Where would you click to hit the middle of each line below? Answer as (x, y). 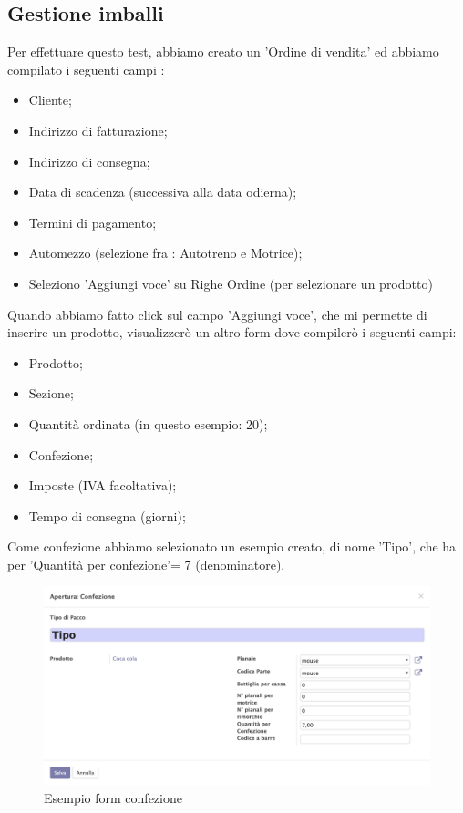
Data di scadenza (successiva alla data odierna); (163, 192)
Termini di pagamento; (93, 222)
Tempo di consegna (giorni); (107, 515)
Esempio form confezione (113, 797)
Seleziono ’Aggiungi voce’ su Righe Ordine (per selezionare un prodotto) (231, 283)
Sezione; (51, 393)
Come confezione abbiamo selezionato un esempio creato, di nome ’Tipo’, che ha (232, 546)
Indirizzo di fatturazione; (98, 130)
